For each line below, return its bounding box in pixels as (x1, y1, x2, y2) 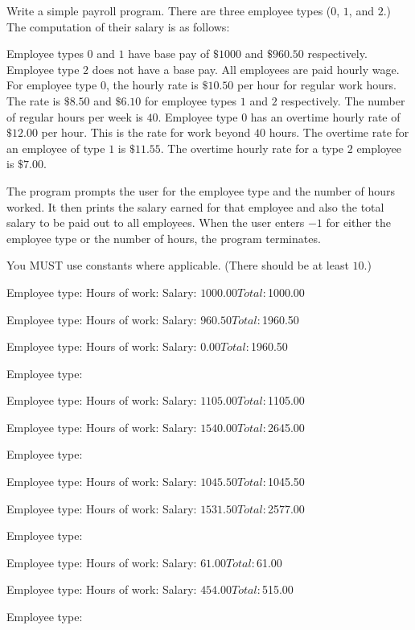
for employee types (145, 92, 237, 109)
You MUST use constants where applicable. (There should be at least (6, 257, 349, 274)
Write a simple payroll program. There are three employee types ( (6, 2, 331, 19)
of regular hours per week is (6, 108, 143, 125)
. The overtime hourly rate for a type (160, 139, 344, 156)
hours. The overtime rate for (269, 124, 409, 141)
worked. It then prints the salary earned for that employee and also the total (6, 198, 384, 215)
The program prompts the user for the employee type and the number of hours (6, 182, 396, 199)
